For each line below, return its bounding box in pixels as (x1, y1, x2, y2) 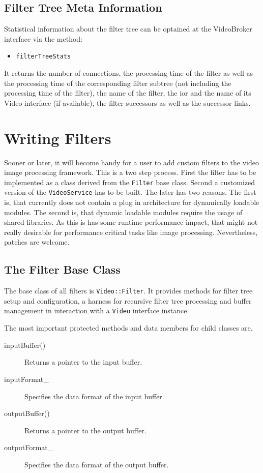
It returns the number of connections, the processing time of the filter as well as (4, 68, 253, 78)
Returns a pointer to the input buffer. (24, 357, 142, 367)
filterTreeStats (16, 53, 71, 61)
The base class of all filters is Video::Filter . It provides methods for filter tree (4, 285, 253, 296)
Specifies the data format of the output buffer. (24, 459, 169, 469)
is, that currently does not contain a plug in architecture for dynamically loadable (4, 197, 259, 208)
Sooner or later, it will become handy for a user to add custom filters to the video (4, 157, 259, 167)
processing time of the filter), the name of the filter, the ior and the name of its (4, 87, 251, 98)
